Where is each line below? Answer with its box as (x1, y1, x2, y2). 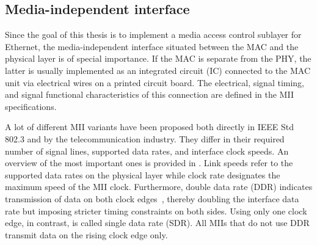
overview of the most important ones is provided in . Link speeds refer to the (5, 156, 293, 169)
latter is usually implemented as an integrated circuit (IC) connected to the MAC (5, 64, 311, 76)
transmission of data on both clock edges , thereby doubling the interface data (5, 192, 299, 205)
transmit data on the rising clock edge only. (5, 228, 168, 241)
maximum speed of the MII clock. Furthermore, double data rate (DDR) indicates (5, 180, 313, 193)
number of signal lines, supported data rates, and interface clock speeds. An (5, 144, 289, 157)
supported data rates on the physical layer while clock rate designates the (5, 168, 280, 181)
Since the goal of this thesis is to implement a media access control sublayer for (5, 28, 302, 41)
